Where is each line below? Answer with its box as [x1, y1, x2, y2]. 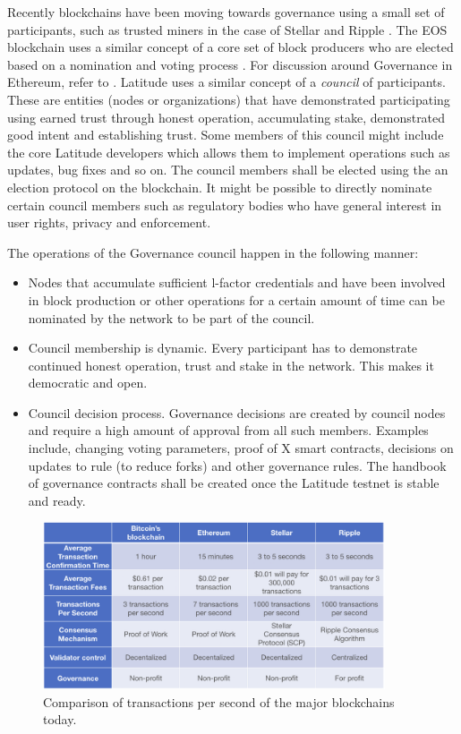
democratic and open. [28, 373, 148, 392]
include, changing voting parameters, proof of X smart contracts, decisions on [28, 439, 454, 457]
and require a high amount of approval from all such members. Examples [28, 421, 429, 440]
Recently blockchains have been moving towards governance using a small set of [7, 3, 445, 21]
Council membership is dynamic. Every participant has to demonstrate [28, 338, 418, 357]
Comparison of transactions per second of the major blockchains [43, 692, 395, 711]
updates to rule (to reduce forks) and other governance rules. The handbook [28, 456, 447, 474]
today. [43, 710, 77, 729]
